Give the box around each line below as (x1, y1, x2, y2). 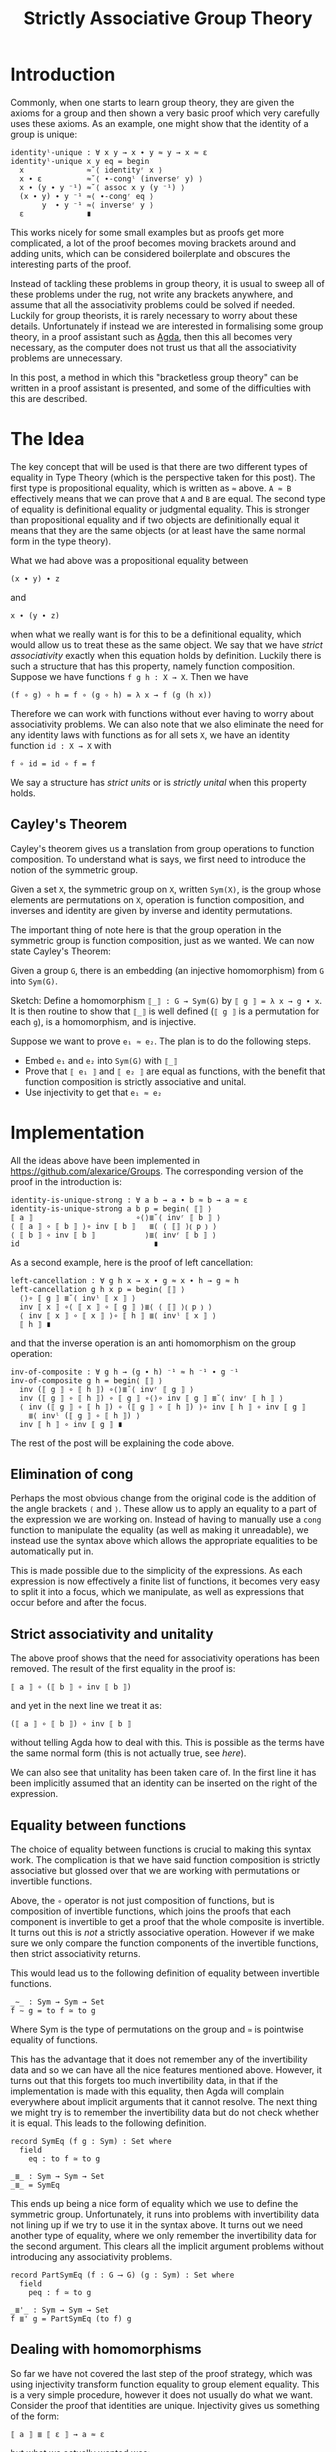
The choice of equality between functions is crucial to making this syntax (10, 1843, 312, 1856)
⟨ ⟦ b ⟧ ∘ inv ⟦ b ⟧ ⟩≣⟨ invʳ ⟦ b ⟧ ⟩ (10, 1230, 217, 1240)
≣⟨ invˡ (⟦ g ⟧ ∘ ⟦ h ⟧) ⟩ (28, 1410, 141, 1421)
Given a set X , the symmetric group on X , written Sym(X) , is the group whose (10, 883, 322, 895)
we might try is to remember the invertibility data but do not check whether (10, 2107, 320, 2119)
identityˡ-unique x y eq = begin (10, 156, 150, 166)
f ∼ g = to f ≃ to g (10, 2006, 97, 2016)
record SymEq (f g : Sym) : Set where (10, 2137, 172, 2147)
